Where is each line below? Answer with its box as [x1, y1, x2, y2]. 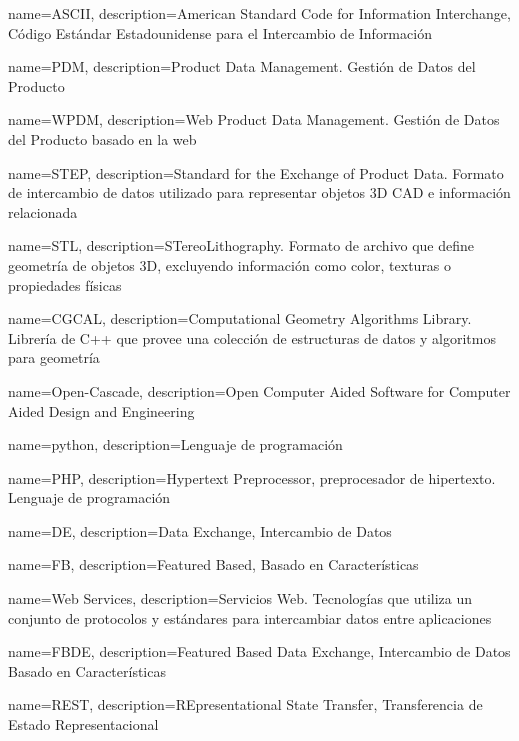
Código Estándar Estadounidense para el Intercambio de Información [8, 22, 432, 43]
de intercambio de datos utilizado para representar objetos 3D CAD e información [8, 182, 511, 203]
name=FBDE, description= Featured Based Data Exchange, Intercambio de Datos [8, 641, 511, 662]
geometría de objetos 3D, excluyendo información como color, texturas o [8, 254, 452, 275]
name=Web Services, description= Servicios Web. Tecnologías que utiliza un [8, 588, 473, 609]
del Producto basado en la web [8, 128, 197, 149]
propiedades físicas [8, 274, 122, 295]
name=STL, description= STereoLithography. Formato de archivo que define [8, 235, 475, 256]
